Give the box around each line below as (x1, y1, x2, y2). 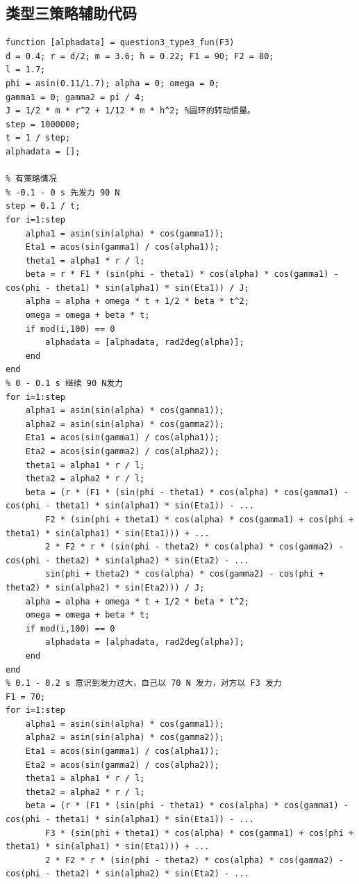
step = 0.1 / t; (6, 201, 81, 211)
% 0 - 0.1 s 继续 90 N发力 (6, 378, 124, 389)
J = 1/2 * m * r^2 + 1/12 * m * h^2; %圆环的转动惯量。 (6, 106, 256, 116)
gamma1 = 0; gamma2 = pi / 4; (6, 92, 145, 102)
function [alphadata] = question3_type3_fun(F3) (6, 38, 235, 48)
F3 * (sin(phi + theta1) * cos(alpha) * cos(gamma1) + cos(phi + (45, 828, 354, 838)
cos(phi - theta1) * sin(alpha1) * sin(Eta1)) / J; (6, 282, 249, 293)
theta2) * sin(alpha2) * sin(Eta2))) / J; (6, 582, 205, 593)
